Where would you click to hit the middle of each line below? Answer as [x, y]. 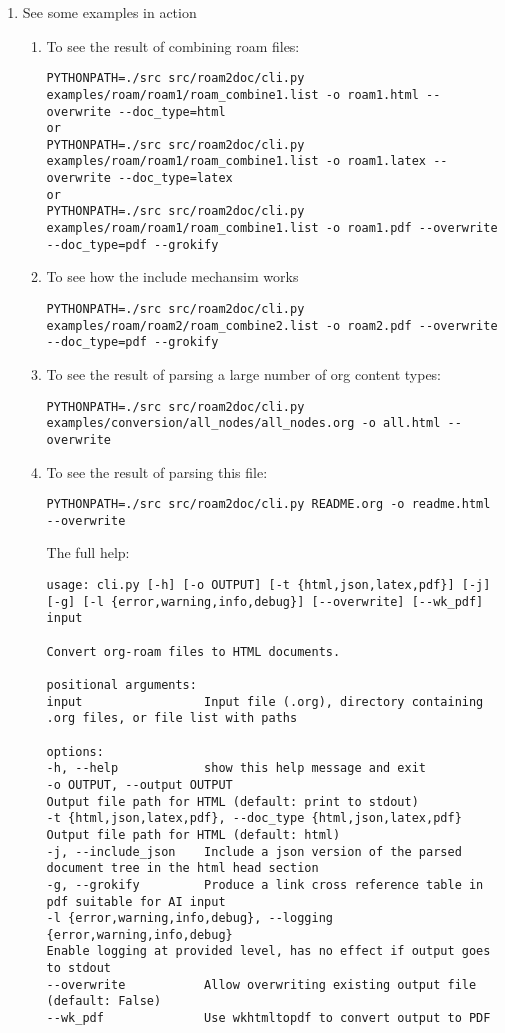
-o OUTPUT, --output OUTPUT [139, 784]
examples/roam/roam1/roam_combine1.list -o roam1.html [232, 94]
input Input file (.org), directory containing [265, 701]
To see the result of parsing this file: [157, 471]
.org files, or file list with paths [172, 718]
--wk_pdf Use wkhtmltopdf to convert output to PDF [268, 1018]
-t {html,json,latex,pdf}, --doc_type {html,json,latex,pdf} [254, 818]
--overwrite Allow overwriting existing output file [261, 984]
